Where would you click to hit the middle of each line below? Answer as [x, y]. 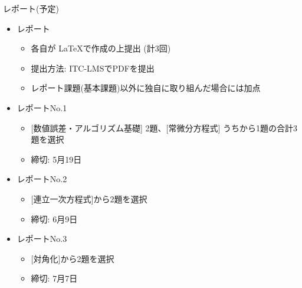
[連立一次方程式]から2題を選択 [89, 198]
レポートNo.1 [42, 107]
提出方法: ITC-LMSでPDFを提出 [93, 68]
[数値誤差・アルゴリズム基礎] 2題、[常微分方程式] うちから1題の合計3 [164, 127]
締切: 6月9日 [54, 219]
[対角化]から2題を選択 [73, 258]
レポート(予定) [31, 8]
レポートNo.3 [42, 239]
